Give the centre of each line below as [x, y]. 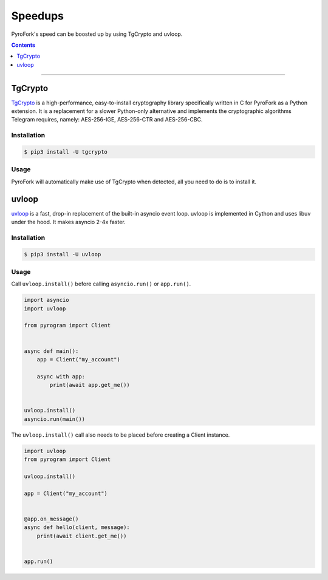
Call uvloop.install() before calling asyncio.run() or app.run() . [101, 284]
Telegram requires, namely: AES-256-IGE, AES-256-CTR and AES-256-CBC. [107, 120]
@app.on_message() [51, 519]
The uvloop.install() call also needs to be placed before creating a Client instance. [121, 435]
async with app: [61, 376]
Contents [23, 45]
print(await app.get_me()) [90, 385]
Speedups [37, 16]
